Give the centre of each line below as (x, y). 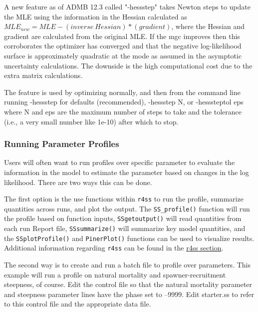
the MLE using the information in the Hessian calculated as (96, 16)
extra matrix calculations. (43, 75)
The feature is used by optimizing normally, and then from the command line (122, 92)
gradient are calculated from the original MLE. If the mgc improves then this (122, 36)
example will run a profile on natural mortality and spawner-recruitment (115, 274)
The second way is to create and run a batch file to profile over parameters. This (127, 265)
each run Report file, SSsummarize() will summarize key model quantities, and (125, 228)
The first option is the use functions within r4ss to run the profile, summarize (124, 199)
